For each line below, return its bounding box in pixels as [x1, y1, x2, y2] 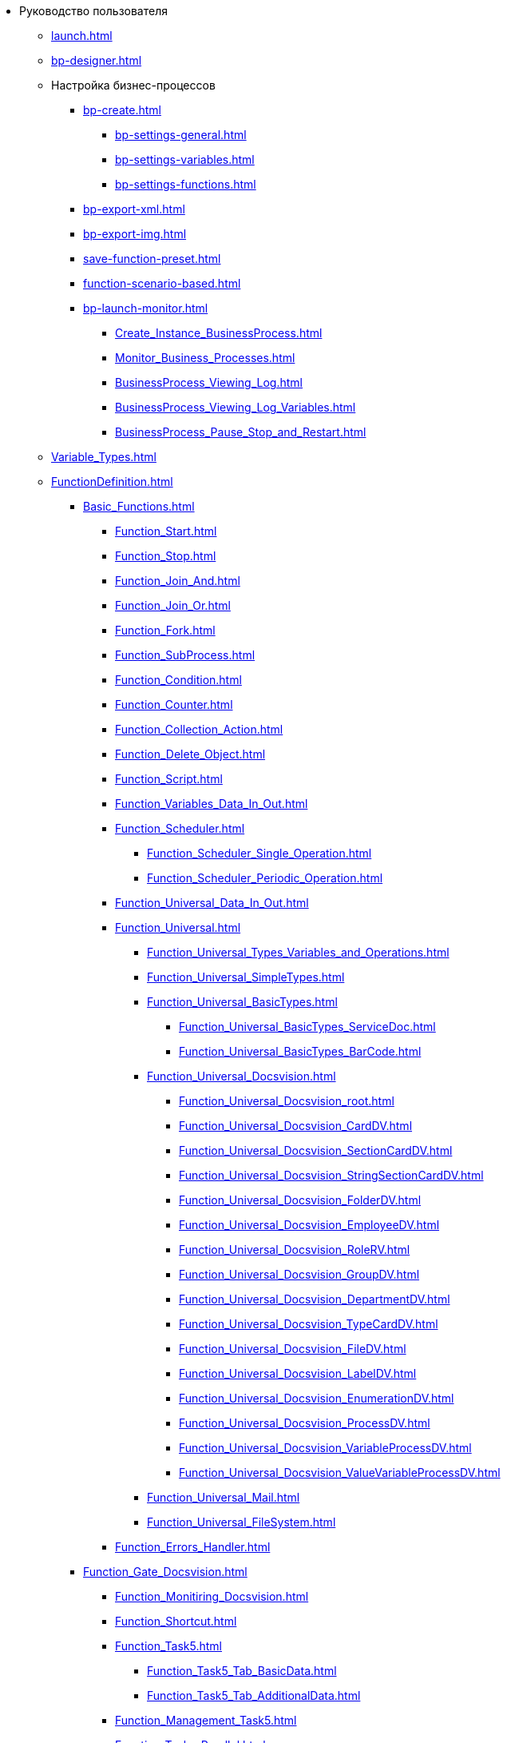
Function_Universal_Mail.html [147, 1490, 300, 1504]
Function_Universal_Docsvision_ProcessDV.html [179, 1416, 430, 1430]
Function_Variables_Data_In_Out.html [115, 797, 308, 810]
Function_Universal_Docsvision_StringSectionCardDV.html [179, 1168, 484, 1182]
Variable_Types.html [51, 450, 156, 464]
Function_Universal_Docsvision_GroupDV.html [179, 1267, 420, 1281]
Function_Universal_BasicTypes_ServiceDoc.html [179, 1020, 436, 1033]
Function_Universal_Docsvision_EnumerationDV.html [179, 1391, 454, 1405]
